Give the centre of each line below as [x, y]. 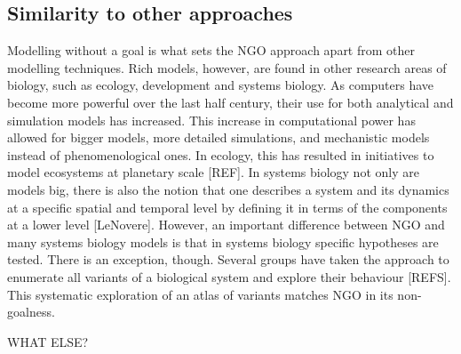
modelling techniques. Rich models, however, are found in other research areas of [227, 67]
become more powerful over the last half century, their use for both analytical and [230, 102]
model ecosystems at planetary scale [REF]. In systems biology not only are [213, 172]
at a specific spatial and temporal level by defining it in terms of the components [227, 207]
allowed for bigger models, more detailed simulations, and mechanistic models [219, 137]
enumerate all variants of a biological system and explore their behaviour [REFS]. [229, 276]
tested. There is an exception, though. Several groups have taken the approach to [228, 259]
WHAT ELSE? [48, 341]
